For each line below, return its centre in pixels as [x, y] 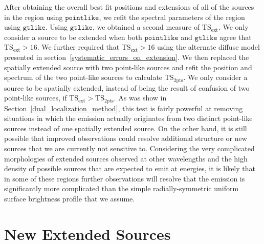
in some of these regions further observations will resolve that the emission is [125, 178]
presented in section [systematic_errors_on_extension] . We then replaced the [127, 57]
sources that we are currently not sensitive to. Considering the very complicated [129, 148]
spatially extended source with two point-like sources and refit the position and [128, 67]
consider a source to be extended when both [73, 37]
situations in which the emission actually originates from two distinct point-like [128, 118]
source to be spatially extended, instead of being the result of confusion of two [127, 87]
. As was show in [140, 98]
